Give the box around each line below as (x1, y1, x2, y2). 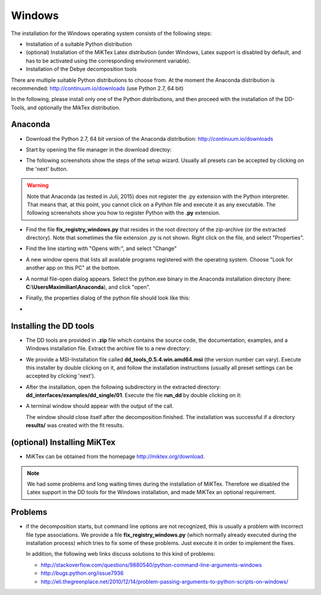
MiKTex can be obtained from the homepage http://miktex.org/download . (26, 453, 205, 460)
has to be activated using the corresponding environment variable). (26, 57, 191, 64)
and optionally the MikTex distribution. (27, 104, 121, 111)
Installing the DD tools (11, 321, 95, 331)
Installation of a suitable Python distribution (26, 40, 132, 48)
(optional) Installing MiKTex (11, 437, 116, 448)
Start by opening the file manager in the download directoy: (26, 146, 172, 153)
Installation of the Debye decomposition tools (26, 65, 137, 73)
